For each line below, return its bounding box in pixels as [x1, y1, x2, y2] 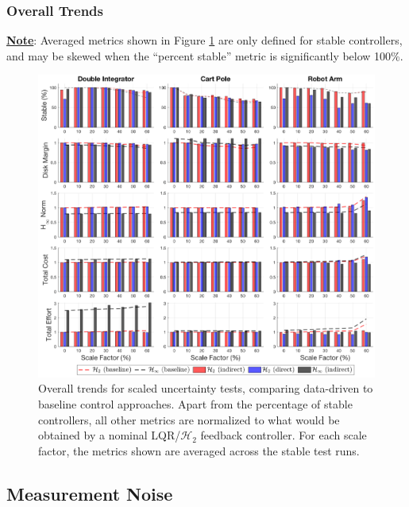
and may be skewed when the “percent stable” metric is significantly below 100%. [6, 47, 403, 64]
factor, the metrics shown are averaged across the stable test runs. [38, 442, 360, 459]
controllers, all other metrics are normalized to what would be [38, 411, 340, 428]
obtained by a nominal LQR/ [38, 427, 181, 443]
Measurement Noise [6, 481, 173, 505]
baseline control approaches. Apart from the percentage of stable [38, 396, 353, 412]
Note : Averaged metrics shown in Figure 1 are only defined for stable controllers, [6, 32, 403, 48]
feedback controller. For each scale [200, 427, 367, 443]
